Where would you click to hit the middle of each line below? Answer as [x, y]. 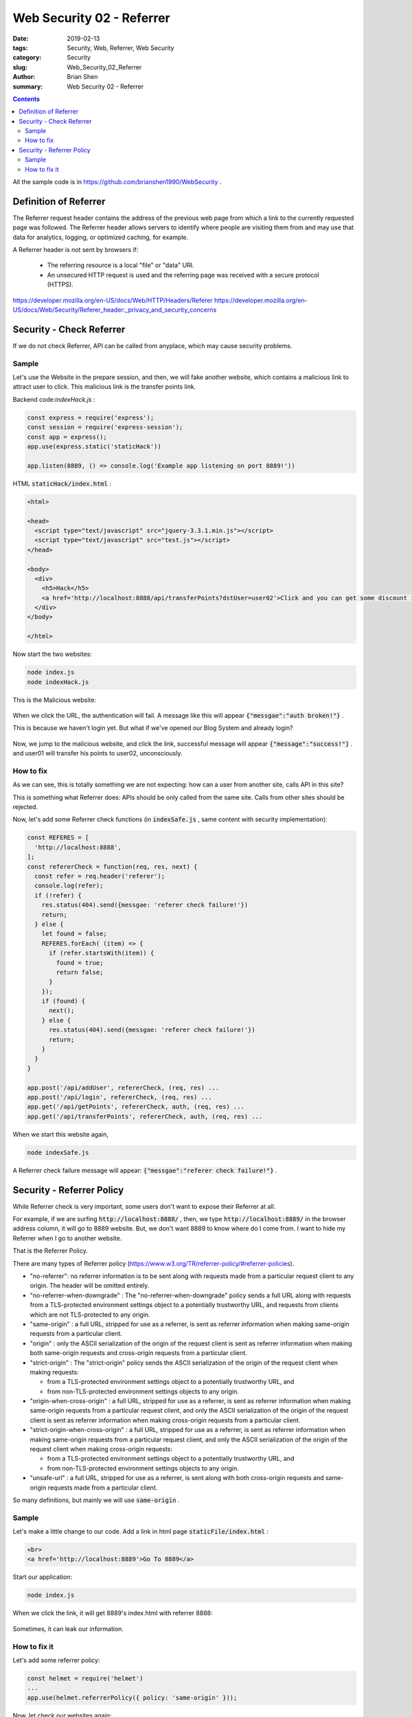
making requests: [54, 1372]
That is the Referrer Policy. [50, 1251]
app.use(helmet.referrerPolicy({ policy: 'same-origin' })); [132, 1697]
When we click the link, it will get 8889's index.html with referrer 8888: [113, 1613]
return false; [80, 972]
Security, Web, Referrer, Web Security [121, 47]
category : [27, 58]
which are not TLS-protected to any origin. [90, 1315]
